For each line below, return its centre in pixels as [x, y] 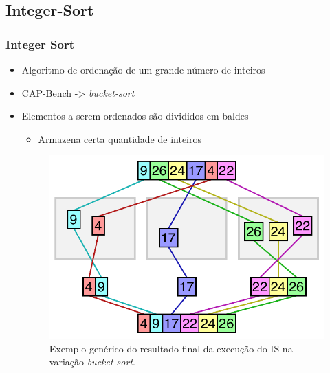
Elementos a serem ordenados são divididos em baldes [135, 116]
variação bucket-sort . [92, 362]
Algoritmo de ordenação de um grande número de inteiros [143, 69]
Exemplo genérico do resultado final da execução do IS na [171, 348]
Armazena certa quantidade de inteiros [120, 138]
